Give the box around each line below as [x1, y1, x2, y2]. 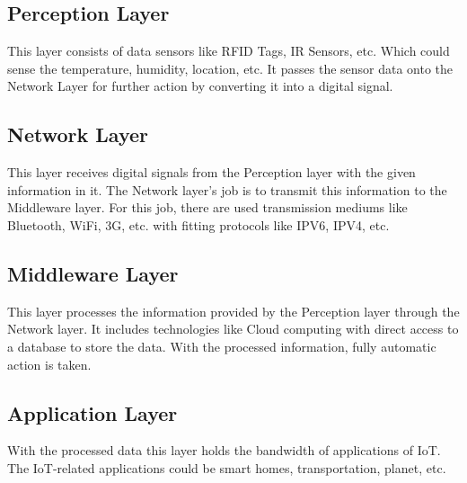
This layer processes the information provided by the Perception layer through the [7, 301, 460, 320]
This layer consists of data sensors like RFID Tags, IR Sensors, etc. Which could [7, 41, 450, 60]
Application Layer [7, 398, 178, 426]
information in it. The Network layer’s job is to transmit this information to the [7, 180, 447, 199]
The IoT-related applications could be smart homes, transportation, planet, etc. [7, 458, 446, 477]
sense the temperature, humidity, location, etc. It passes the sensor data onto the [7, 58, 454, 77]
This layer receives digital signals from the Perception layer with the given [7, 163, 416, 182]
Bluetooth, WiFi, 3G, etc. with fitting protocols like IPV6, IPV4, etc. [7, 215, 390, 234]
